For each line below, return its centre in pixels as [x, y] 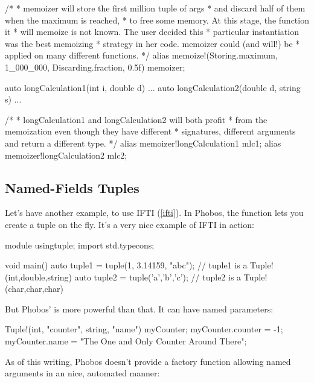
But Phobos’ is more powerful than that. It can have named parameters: [139, 309]
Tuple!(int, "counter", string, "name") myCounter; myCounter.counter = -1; [144, 329]
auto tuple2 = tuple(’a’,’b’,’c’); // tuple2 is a [158, 277]
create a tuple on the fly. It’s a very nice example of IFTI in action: [130, 224]
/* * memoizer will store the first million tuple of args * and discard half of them [155, 8]
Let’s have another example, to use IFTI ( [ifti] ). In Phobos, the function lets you [154, 213]
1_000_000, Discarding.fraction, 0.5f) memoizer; [95, 67]
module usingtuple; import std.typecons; [80, 245]
